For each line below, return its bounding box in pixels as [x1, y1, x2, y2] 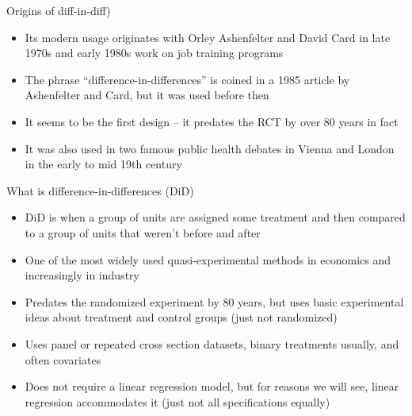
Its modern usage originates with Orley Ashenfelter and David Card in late [25, 29, 391, 45]
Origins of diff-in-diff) [6, 2, 111, 18]
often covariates [25, 351, 101, 368]
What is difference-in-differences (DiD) [6, 182, 194, 198]
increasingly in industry [25, 267, 139, 283]
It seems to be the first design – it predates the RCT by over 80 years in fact [25, 113, 399, 129]
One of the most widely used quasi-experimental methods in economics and [25, 251, 391, 268]
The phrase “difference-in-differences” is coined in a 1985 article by [25, 71, 350, 87]
